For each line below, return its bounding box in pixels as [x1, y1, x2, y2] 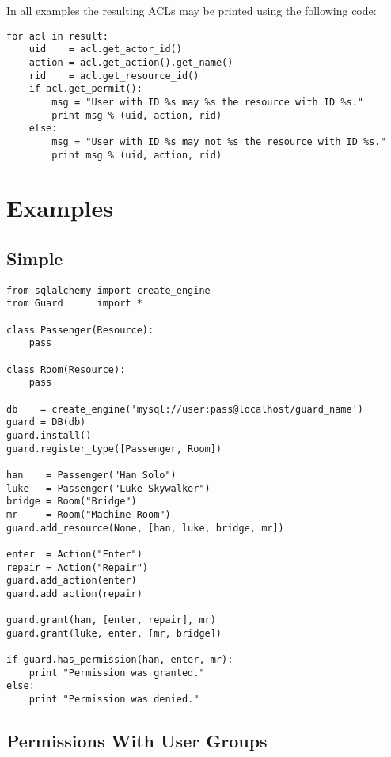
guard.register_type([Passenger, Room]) [6, 443, 222, 455]
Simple [6, 245, 63, 270]
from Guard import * [6, 298, 142, 310]
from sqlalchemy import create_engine [6, 284, 211, 296]
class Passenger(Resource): [6, 324, 154, 336]
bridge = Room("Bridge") [6, 496, 137, 508]
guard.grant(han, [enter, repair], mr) [6, 614, 216, 626]
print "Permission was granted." [28, 667, 205, 679]
